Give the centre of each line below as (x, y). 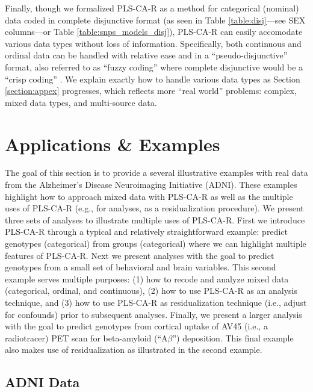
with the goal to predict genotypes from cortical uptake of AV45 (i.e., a (136, 326)
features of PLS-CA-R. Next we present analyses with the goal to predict (140, 255)
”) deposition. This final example (233, 338)
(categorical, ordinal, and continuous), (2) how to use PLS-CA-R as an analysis (151, 291)
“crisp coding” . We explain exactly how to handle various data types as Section (153, 79)
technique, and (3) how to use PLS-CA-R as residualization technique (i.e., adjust (156, 302)
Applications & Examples (113, 144)
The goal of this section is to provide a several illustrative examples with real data (156, 173)
